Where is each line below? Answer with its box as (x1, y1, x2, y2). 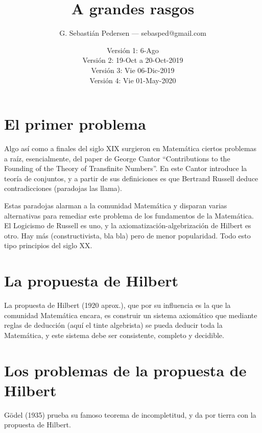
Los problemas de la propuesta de (4, 359, 247, 380)
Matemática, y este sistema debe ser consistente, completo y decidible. (4, 329, 224, 340)
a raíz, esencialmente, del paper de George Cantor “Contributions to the (4, 153, 230, 163)
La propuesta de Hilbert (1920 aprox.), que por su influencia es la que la (4, 300, 231, 310)
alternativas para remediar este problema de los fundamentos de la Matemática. (4, 210, 254, 221)
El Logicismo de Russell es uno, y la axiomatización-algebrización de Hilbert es (4, 220, 251, 231)
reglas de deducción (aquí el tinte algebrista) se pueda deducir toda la (4, 320, 223, 330)
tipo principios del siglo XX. (4, 240, 92, 251)
